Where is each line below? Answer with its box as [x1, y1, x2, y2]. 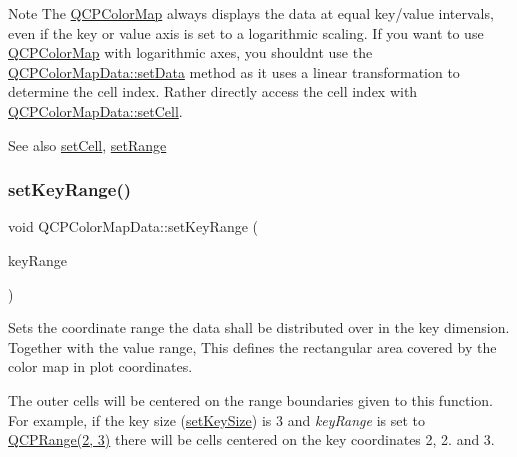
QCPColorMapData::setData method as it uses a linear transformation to [8, 61, 460, 82]
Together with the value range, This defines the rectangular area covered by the [8, 336, 497, 357]
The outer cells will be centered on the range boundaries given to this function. [8, 389, 493, 410]
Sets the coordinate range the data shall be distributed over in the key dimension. [8, 317, 510, 338]
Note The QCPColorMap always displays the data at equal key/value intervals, [8, 3, 494, 23]
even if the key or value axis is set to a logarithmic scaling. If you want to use [8, 22, 484, 43]
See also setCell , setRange [8, 134, 167, 155]
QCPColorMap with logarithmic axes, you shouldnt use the [8, 42, 373, 63]
